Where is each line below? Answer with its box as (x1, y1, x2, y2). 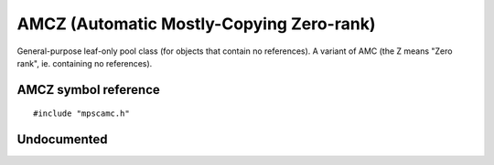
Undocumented (16, 132, 108, 148)
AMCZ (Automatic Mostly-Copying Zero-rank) (16, 14, 376, 34)
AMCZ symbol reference (16, 82, 160, 98)
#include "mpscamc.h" (33, 108, 130, 119)
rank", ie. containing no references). (16, 57, 153, 68)
